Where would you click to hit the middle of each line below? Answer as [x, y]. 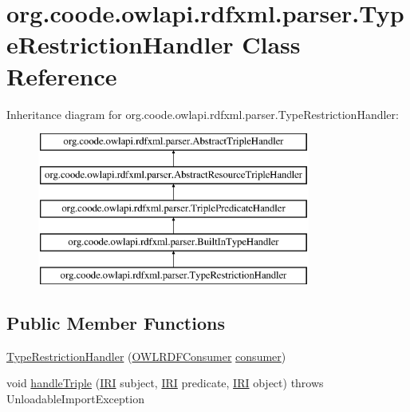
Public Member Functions [116, 323]
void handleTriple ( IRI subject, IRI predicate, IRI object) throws [165, 383]
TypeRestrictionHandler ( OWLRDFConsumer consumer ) [146, 356]
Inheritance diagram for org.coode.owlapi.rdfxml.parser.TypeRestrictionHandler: [203, 114]
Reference [62, 75]
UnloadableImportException [75, 399]
